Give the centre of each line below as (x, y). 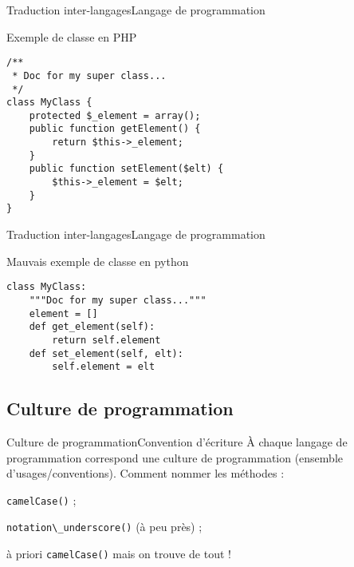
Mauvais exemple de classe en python (98, 261)
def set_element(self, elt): (106, 353)
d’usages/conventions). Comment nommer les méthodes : (146, 473)
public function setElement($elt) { (126, 169)
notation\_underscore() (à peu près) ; (104, 527)
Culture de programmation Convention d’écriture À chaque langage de (177, 442)
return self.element (106, 340)
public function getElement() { (115, 129)
